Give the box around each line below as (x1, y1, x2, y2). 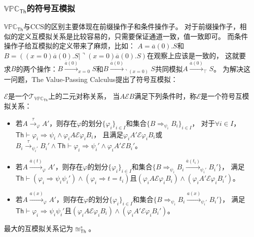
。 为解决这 (213, 63, 251, 74)
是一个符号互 (201, 90, 243, 101)
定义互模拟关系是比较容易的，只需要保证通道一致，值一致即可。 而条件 (17, 31, 248, 41)
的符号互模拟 (27, 1, 75, 14)
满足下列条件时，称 (134, 90, 197, 101)
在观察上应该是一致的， (146, 50, 223, 60)
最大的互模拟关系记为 (4, 223, 73, 233)
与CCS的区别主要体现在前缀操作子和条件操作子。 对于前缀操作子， (23, 21, 240, 32)
